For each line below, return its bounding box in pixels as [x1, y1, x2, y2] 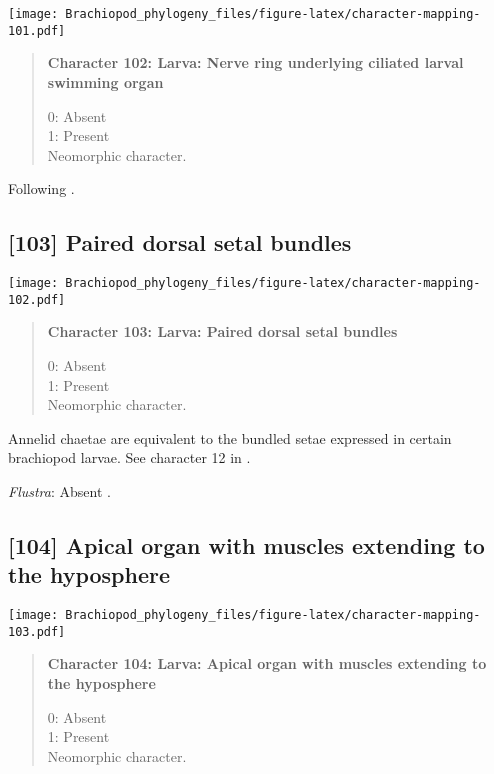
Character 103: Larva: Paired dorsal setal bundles [47, 321, 398, 342]
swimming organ [47, 71, 164, 92]
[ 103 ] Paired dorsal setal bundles [8, 227, 352, 258]
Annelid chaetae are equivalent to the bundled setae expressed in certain [8, 427, 452, 448]
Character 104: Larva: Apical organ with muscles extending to [47, 653, 487, 674]
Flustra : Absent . [8, 480, 111, 501]
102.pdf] [8, 292, 66, 307]
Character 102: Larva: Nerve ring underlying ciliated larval [47, 52, 464, 73]
